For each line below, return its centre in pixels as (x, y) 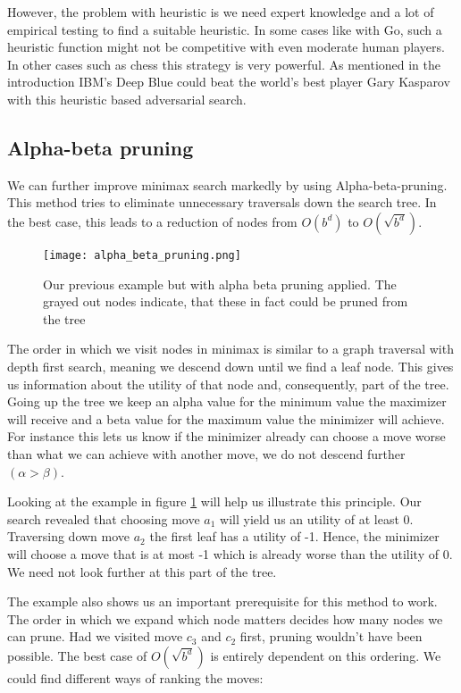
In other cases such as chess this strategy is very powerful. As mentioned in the (224, 64)
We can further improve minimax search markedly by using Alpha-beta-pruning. (227, 184)
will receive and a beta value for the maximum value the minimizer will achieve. (226, 418)
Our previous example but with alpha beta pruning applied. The (220, 284)
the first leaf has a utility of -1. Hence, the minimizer (294, 536)
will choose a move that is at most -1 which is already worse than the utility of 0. (230, 553)
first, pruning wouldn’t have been (331, 636)
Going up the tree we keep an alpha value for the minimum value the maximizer (227, 401)
